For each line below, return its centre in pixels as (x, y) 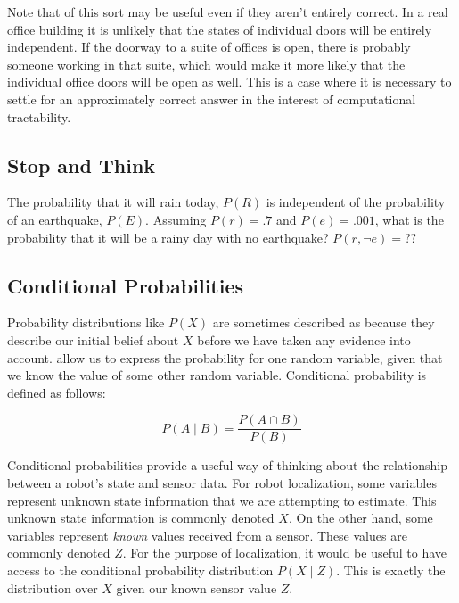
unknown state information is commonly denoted (141, 518)
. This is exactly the (391, 570)
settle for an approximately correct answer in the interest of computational (212, 99)
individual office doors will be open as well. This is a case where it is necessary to (229, 82)
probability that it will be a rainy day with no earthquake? (168, 237)
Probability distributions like (86, 322)
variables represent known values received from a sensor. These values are (207, 535)
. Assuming (176, 219)
